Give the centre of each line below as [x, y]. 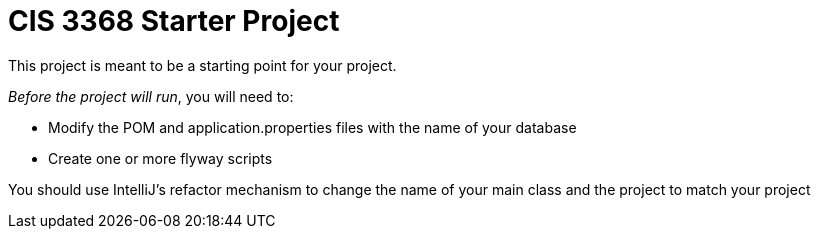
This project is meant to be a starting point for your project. [202, 65]
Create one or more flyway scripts [160, 158]
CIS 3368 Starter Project [174, 21]
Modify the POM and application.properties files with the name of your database [312, 127]
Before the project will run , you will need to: [151, 96]
